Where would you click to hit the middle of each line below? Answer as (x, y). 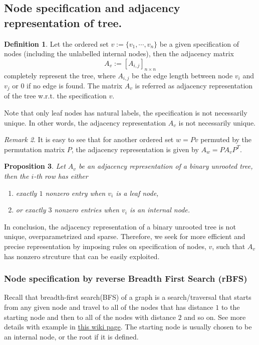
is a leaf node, (137, 193)
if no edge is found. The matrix (75, 86)
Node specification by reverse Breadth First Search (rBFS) (126, 278)
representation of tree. (63, 22)
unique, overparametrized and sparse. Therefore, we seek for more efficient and (125, 236)
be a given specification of (199, 43)
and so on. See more (215, 317)
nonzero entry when (75, 193)
